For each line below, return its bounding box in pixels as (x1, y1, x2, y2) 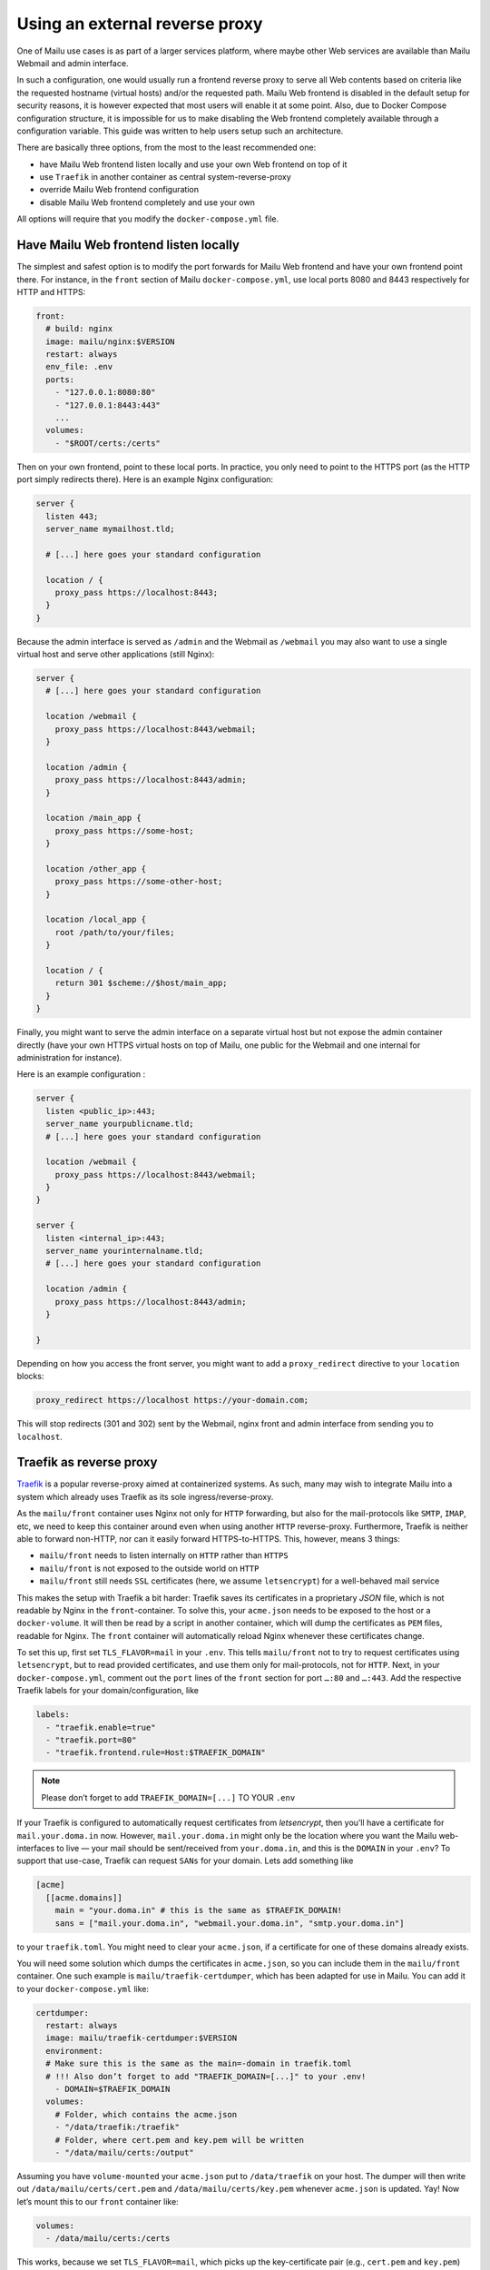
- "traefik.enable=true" (45, 1722, 156, 1732)
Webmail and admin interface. (16, 57, 129, 68)
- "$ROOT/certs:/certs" (54, 438, 161, 449)
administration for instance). (16, 1051, 122, 1062)
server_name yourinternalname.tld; (45, 1246, 204, 1257)
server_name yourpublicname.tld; (45, 1119, 194, 1130)
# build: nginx (45, 323, 113, 334)
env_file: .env (45, 361, 113, 372)
